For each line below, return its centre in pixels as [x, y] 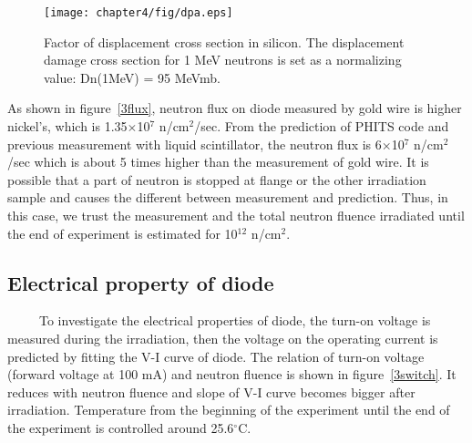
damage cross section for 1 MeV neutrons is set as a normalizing [223, 60]
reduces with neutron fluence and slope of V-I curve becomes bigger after [211, 391]
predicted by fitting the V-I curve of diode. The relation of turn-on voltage [216, 356]
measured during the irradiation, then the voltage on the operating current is [223, 338]
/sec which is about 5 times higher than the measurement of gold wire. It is [218, 162]
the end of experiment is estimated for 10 [123, 233]
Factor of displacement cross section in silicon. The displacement [224, 41]
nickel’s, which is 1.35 [67, 126]
